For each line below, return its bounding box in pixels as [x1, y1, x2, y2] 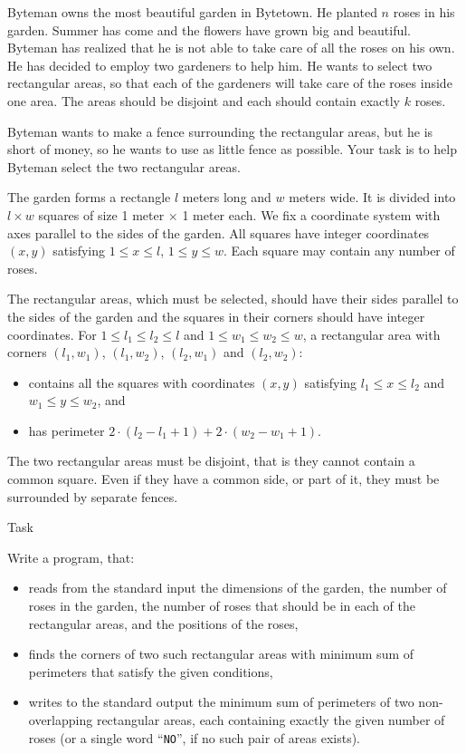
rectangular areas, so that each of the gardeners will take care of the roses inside [7, 73, 452, 92]
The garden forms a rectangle [7, 188, 171, 207]
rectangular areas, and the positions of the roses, [28, 614, 299, 633]
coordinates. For [7, 324, 97, 343]
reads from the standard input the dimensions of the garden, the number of [28, 578, 447, 597]
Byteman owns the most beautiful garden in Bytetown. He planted [7, 3, 377, 21]
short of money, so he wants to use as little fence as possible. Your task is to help [7, 140, 458, 159]
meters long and [182, 188, 271, 207]
